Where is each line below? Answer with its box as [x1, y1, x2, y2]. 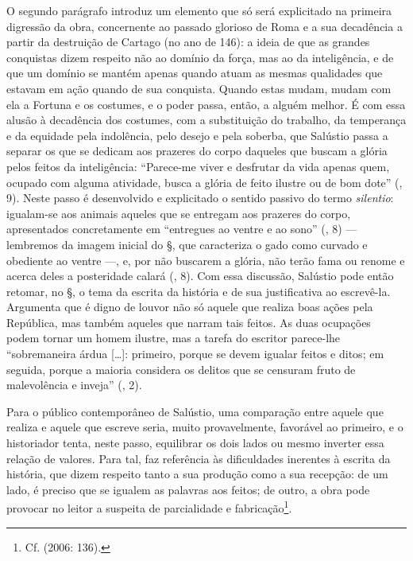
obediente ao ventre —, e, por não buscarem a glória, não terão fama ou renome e [6, 251, 405, 268]
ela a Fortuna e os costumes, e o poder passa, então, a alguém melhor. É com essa [6, 95, 406, 112]
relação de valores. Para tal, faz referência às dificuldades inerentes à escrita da [6, 450, 391, 466]
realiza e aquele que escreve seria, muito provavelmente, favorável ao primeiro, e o [6, 419, 403, 435]
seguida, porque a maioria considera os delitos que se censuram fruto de [6, 360, 356, 377]
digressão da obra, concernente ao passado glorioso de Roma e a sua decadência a [6, 18, 403, 34]
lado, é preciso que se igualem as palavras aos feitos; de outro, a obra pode [6, 481, 370, 497]
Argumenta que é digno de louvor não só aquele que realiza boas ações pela [6, 298, 373, 315]
